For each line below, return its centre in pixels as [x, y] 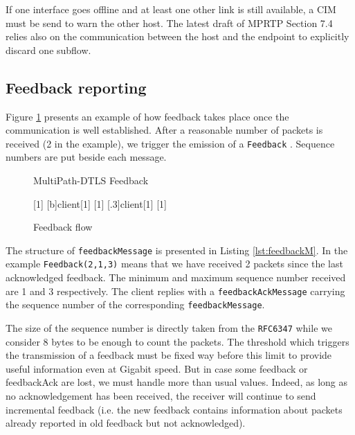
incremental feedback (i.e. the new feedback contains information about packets [174, 409]
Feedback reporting [76, 87]
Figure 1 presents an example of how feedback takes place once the [147, 116]
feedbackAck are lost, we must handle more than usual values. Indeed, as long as [176, 382]
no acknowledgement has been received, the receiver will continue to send [161, 396]
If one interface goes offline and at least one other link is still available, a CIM [171, 9]
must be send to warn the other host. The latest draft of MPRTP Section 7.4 [169, 23]
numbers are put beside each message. [86, 157]
